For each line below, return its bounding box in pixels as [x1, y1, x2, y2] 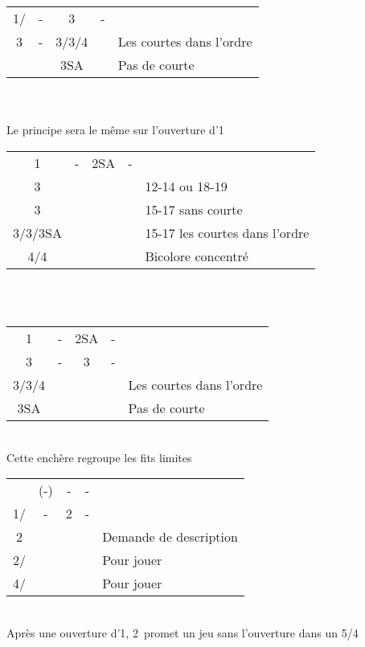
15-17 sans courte [145, 199, 243, 219]
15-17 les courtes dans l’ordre [145, 223, 310, 242]
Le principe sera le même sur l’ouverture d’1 [6, 121, 224, 138]
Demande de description [102, 527, 238, 547]
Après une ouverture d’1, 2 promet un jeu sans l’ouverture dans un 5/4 [6, 624, 359, 641]
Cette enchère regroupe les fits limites [6, 448, 192, 465]
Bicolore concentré [145, 246, 248, 265]
